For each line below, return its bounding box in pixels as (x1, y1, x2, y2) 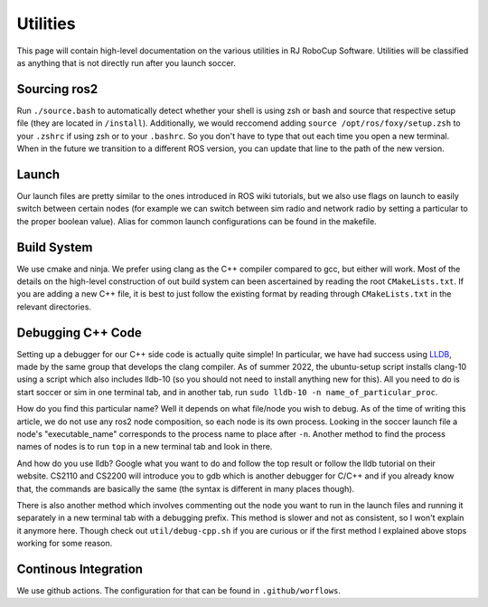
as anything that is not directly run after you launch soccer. (16, 57, 237, 68)
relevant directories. (16, 301, 92, 312)
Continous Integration (16, 561, 144, 576)
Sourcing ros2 (16, 81, 99, 97)
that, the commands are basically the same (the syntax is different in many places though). (16, 483, 355, 494)
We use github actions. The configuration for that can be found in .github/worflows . (16, 585, 341, 596)
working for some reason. (16, 538, 113, 549)
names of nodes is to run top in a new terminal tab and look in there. (16, 441, 273, 452)
